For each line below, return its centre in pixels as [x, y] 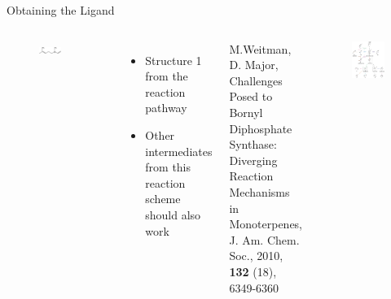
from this [168, 167]
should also [173, 214]
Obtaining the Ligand [61, 10]
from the [167, 76]
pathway [166, 108]
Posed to [251, 96]
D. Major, [254, 65]
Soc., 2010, [256, 256]
